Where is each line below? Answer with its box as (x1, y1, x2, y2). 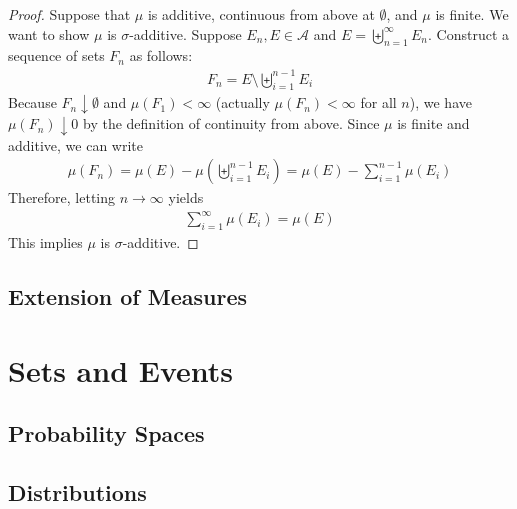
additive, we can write (8, 134, 143, 155)
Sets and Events (8, 349, 234, 390)
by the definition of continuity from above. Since (83, 113, 380, 134)
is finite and (397, 113, 470, 134)
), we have (409, 92, 472, 113)
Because (8, 92, 57, 113)
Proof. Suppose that (8, 4, 131, 24)
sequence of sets (8, 45, 105, 66)
